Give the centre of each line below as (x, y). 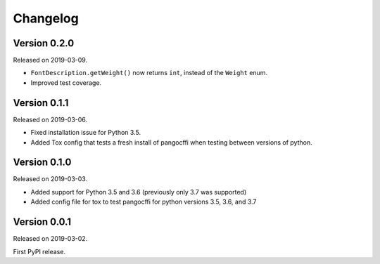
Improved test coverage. (66, 82)
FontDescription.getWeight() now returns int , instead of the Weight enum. (149, 73)
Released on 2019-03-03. (50, 179)
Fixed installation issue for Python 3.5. (85, 133)
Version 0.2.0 (44, 43)
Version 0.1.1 (41, 103)
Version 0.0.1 (42, 222)
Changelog (46, 18)
